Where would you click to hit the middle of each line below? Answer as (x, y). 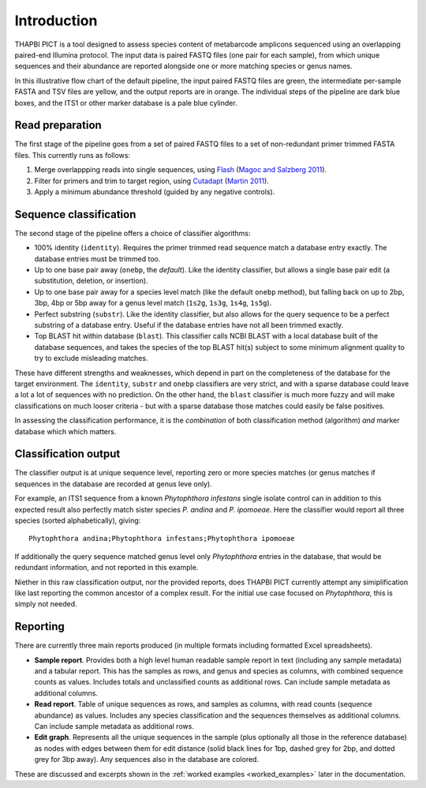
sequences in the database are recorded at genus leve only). (113, 484)
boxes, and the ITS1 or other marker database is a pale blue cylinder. (126, 103)
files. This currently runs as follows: (72, 155)
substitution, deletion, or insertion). (92, 281)
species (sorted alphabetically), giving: (78, 520)
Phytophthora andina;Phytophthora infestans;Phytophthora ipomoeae (162, 538)
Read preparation (58, 125)
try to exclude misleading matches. (91, 358)
